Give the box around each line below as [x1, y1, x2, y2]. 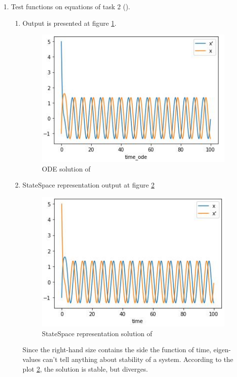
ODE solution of [42, 163, 91, 173]
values [22, 354, 41, 364]
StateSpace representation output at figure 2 [22, 180, 155, 190]
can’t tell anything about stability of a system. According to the [43, 354, 233, 364]
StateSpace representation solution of [42, 328, 152, 338]
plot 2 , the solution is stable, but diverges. [22, 363, 148, 374]
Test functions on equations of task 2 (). [11, 1, 130, 11]
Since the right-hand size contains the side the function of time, [22, 344, 211, 355]
